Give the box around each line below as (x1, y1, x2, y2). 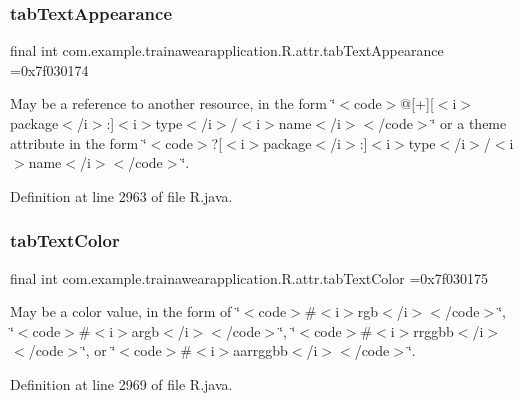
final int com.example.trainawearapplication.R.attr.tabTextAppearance (10, 40, 444, 61)
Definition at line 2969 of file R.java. (10, 373, 233, 394)
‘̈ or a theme (431, 113, 507, 133)
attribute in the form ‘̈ (10, 132, 147, 153)
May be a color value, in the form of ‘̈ (10, 301, 240, 322)
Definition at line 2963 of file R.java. (10, 185, 233, 206)
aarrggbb (233, 340, 288, 361)
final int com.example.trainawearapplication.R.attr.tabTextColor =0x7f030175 (10, 267, 488, 288)
